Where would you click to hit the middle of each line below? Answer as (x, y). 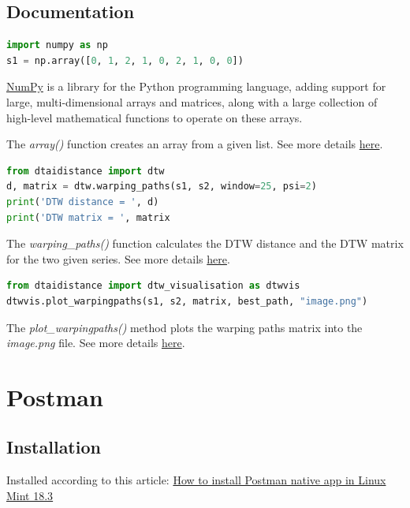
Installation (54, 447)
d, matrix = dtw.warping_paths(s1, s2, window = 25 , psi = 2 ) (162, 187)
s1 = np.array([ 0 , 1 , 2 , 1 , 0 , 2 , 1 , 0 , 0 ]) (125, 60)
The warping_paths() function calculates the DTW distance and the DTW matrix (205, 243)
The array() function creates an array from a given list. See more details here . (195, 144)
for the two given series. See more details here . (118, 258)
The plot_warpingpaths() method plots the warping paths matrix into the (184, 327)
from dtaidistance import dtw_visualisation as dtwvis (153, 286)
